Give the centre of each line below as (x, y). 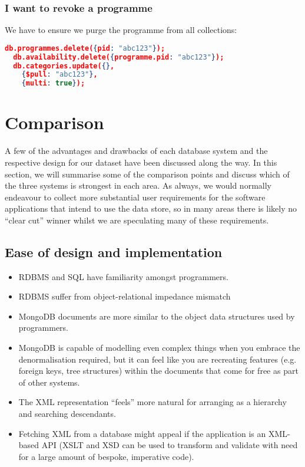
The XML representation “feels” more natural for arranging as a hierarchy (152, 402)
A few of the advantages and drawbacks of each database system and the (136, 151)
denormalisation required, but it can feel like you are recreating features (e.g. (158, 359)
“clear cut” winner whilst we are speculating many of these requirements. (137, 220)
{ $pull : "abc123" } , (59, 75)
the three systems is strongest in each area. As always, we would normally (138, 185)
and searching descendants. (67, 414)
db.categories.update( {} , (64, 66)
